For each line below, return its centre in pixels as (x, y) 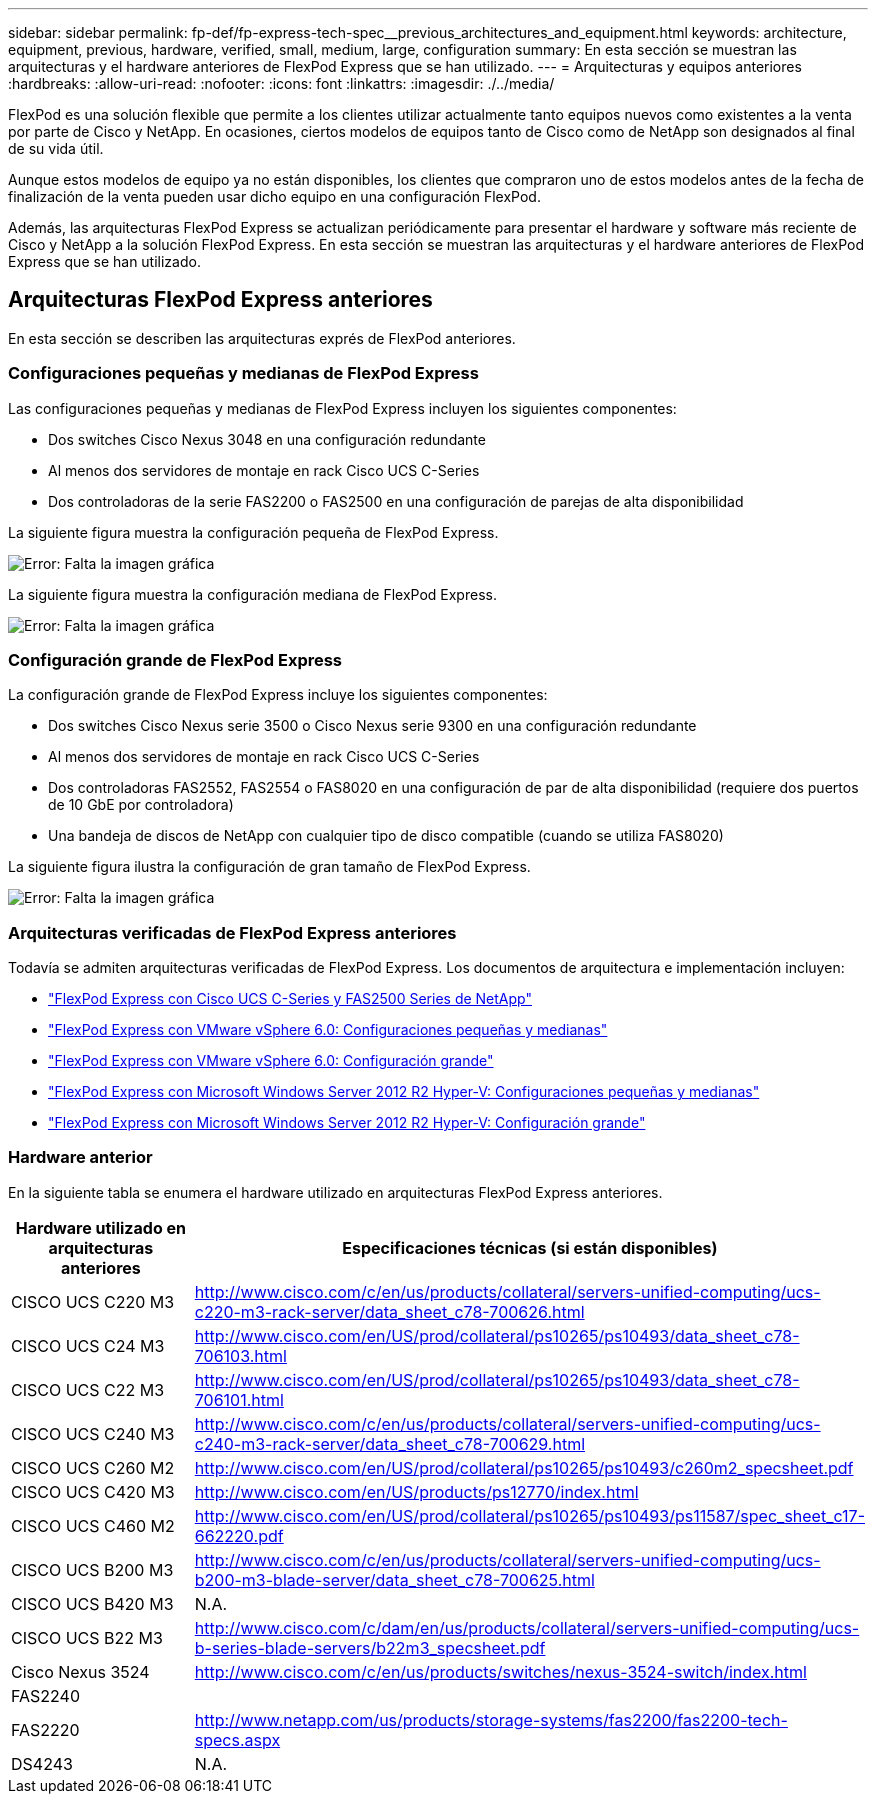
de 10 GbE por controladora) (141, 805)
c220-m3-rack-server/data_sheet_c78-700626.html (389, 1311)
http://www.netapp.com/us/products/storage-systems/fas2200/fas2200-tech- (491, 1719)
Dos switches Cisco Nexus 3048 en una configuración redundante (267, 439)
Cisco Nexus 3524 (80, 1671)
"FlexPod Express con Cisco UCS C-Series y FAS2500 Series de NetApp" (290, 999)
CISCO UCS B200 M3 (92, 1569)
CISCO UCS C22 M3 (88, 1389)
